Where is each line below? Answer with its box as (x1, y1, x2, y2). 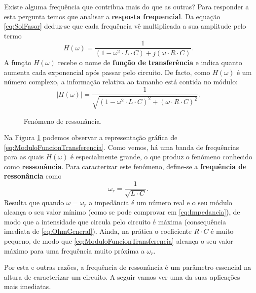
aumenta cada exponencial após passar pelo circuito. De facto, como (4, 67, 210, 77)
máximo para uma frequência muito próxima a (4, 245, 145, 256)
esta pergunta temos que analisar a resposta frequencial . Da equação (4, 11, 220, 21)
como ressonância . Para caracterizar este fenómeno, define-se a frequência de (4, 161, 247, 171)
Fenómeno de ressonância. (24, 115, 102, 126)
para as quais (4, 151, 44, 162)
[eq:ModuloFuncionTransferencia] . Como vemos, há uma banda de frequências (4, 142, 239, 152)
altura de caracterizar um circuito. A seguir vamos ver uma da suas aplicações (4, 271, 240, 282)
